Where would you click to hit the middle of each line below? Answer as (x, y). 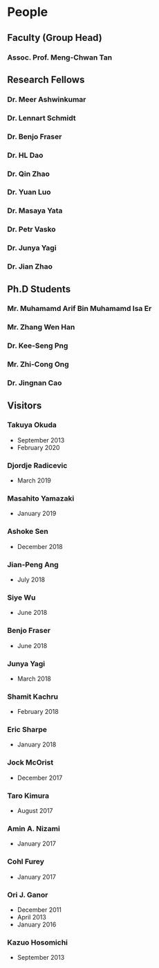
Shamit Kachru (33, 697)
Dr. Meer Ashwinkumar (47, 99)
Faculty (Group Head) (55, 38)
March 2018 (34, 679)
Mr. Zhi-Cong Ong (38, 364)
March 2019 (34, 481)
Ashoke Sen (28, 532)
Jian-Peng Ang (33, 564)
